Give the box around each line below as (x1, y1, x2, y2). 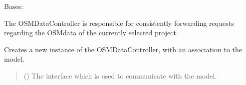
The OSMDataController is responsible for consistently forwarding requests (4, 17, 234, 28)
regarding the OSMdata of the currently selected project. (4, 27, 178, 38)
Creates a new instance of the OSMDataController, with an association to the (4, 44, 242, 54)
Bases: (4, 1, 23, 11)
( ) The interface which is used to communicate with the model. (23, 70, 217, 81)
